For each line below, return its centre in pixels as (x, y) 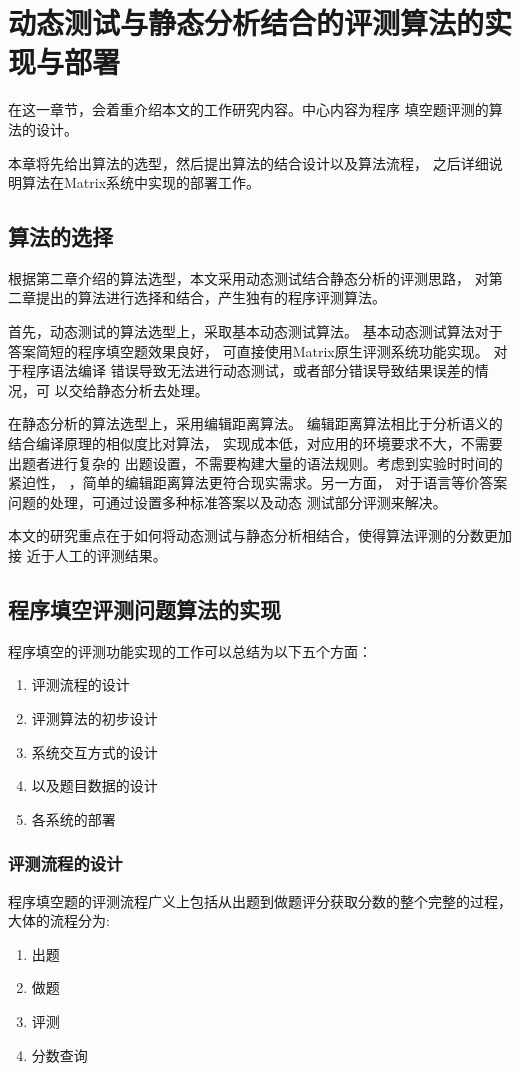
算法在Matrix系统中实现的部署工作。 (141, 182)
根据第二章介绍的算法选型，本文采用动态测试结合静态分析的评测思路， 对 (248, 277)
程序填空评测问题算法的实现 (144, 609)
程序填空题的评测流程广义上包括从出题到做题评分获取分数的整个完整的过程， (260, 900)
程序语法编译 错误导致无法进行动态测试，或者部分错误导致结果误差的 (248, 370)
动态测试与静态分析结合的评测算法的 (246, 22)
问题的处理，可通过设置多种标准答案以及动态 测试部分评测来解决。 (227, 501)
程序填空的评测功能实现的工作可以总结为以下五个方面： (190, 650)
